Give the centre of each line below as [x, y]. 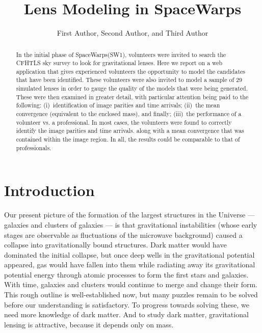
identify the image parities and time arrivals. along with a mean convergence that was [130, 131]
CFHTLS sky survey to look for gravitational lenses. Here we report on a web [119, 63]
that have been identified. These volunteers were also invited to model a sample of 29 [129, 80]
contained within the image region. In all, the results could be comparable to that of [128, 139]
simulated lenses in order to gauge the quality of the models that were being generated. [132, 88]
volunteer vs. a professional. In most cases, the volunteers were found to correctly [124, 122]
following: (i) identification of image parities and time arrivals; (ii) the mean [118, 105]
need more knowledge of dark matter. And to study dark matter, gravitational [126, 314]
